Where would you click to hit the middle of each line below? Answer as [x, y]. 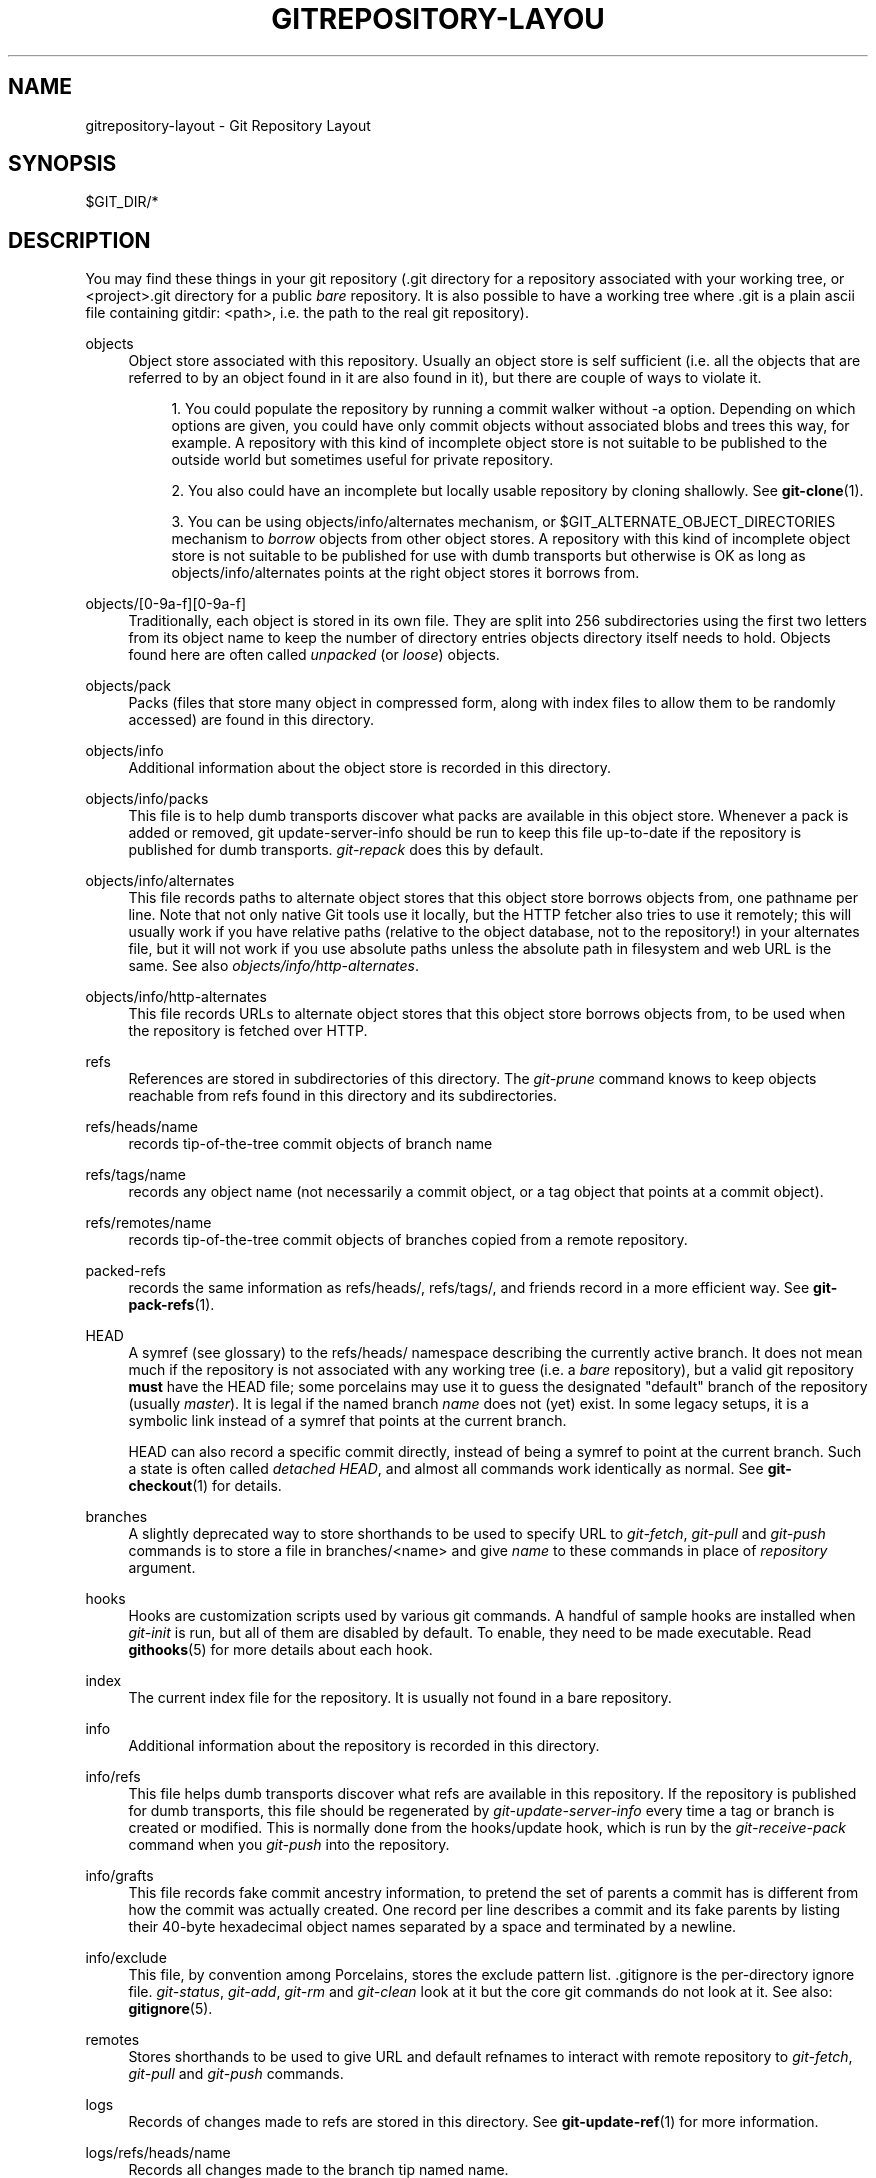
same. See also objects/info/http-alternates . [274, 966]
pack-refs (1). [171, 1305]
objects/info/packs [147, 799]
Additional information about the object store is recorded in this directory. [369, 768]
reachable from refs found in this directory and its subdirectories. [343, 1096]
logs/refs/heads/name [158, 2153]
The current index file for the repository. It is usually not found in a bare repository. [400, 1698]
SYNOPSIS [62, 164]
